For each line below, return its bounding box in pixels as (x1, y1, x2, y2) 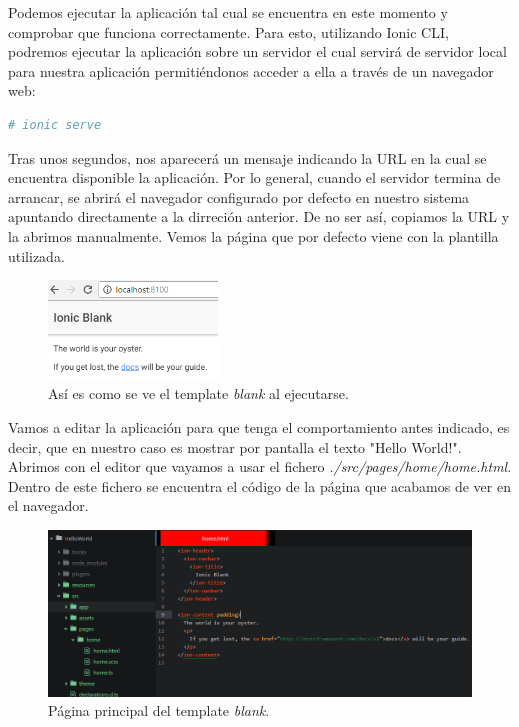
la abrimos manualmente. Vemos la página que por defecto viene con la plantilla (8, 225, 499, 246)
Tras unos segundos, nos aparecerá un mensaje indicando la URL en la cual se (8, 147, 487, 168)
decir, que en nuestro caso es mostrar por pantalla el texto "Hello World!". (8, 436, 462, 457)
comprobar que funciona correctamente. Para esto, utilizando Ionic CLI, (8, 21, 449, 42)
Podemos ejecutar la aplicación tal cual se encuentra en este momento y (8, 2, 448, 22)
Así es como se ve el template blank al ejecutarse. (48, 383, 349, 404)
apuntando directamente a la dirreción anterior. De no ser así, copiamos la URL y (8, 206, 510, 227)
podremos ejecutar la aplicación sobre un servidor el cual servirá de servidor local (8, 41, 507, 62)
